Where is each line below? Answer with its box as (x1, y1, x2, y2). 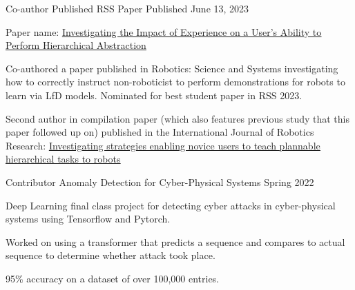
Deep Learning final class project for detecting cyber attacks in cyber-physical (6, 198, 336, 212)
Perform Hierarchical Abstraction (6, 38, 146, 52)
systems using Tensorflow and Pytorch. (6, 211, 171, 226)
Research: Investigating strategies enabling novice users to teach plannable (6, 138, 320, 152)
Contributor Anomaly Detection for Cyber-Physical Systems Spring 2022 (6, 174, 314, 189)
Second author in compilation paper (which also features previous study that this (6, 111, 349, 125)
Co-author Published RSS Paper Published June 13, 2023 (6, 1, 249, 15)
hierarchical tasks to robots (6, 152, 121, 166)
